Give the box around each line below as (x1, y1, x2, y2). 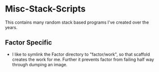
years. (5, 24, 18, 30)
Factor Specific (5, 39, 52, 47)
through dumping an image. (12, 61, 68, 67)
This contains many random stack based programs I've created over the (5, 19, 149, 25)
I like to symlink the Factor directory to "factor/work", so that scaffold (12, 51, 150, 57)
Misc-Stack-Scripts (5, 3, 86, 14)
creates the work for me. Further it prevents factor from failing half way (12, 57, 154, 62)
